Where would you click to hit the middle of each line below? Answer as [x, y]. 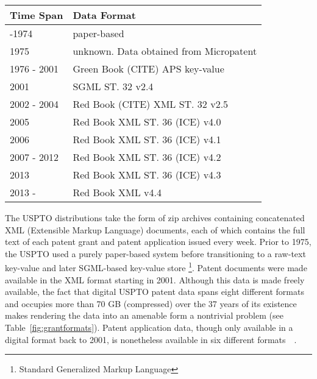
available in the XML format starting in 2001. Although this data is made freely [155, 279]
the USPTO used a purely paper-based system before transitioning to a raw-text [155, 253]
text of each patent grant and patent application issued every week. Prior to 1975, [158, 242]
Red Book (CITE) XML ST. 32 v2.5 [151, 104]
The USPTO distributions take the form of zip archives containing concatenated [155, 218]
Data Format [104, 15]
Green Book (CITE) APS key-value [148, 69]
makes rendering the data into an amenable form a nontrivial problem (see [144, 315]
